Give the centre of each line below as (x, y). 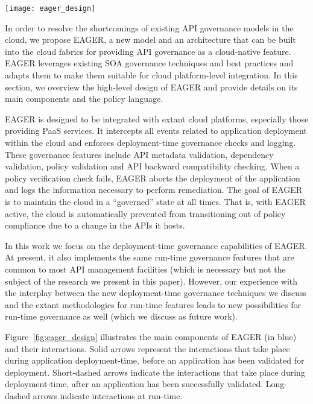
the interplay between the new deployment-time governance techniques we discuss (156, 293)
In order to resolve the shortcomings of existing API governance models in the (149, 27)
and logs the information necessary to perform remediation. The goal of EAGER (154, 190)
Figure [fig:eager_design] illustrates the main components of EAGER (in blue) (151, 336)
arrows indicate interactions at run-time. (108, 395)
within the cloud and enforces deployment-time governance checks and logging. (150, 142)
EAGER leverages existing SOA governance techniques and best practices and (149, 63)
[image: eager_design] (50, 8)
